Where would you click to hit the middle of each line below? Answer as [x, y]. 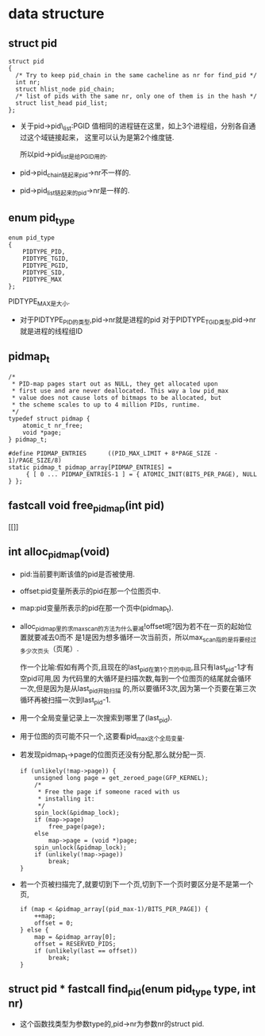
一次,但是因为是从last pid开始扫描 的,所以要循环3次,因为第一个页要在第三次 [138, 689]
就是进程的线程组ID [51, 331]
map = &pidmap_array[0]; [75, 937]
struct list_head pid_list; [62, 103]
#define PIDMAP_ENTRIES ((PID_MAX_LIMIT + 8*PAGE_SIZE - [113, 453]
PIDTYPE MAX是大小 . [39, 302]
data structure [56, 14]
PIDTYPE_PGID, [46, 266]
